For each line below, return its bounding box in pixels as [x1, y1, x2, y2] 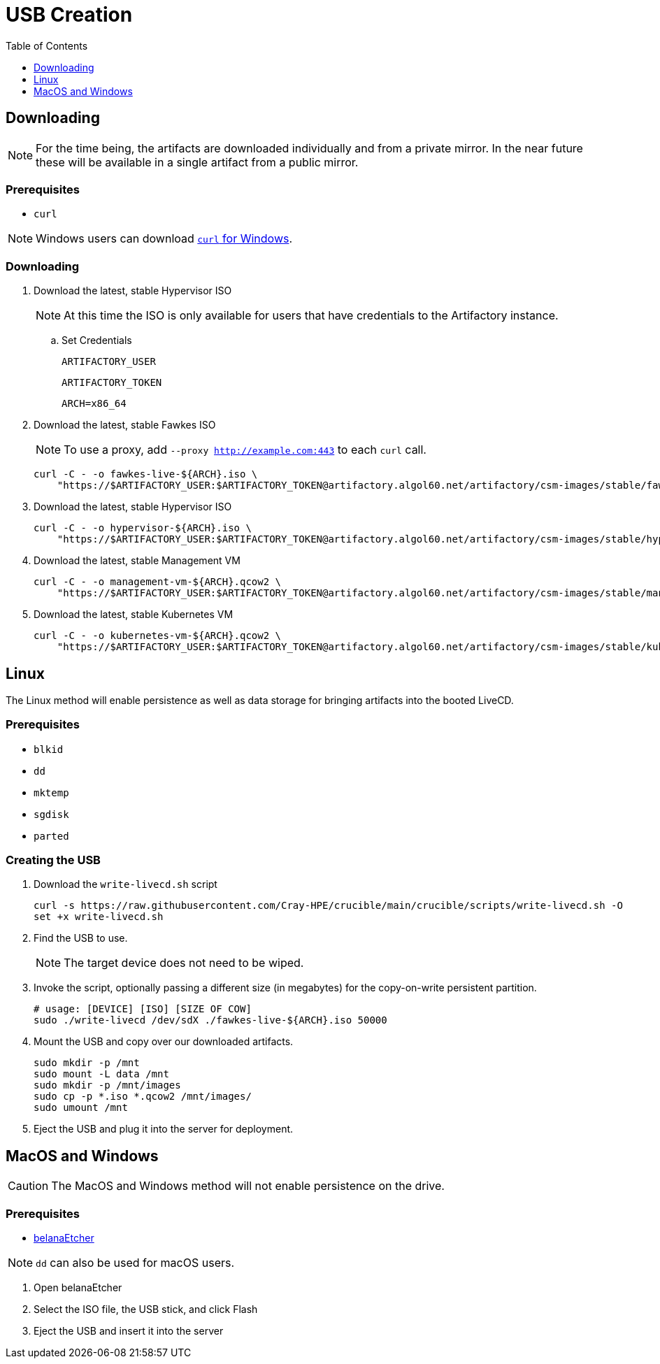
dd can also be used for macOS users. [36, 1256, 235, 1270]
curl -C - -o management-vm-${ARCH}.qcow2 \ [34, 576, 282, 588]
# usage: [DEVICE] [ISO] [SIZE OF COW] [34, 1003, 252, 1015]
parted [34, 830, 69, 842]
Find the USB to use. [34, 932, 128, 945]
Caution [8, 1179, 49, 1193]
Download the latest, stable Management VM [34, 554, 241, 567]
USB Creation [6, 3, 133, 27]
